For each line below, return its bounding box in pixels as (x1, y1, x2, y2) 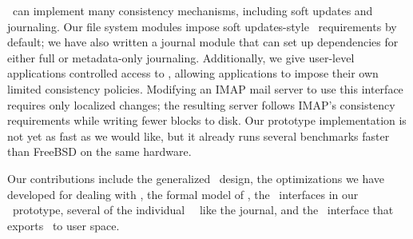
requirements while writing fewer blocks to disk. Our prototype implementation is (7, 112, 407, 129)
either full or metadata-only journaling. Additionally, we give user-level (7, 49, 355, 66)
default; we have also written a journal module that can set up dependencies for (7, 34, 399, 50)
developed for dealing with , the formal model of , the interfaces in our (7, 185, 359, 202)
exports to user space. (7, 217, 120, 233)
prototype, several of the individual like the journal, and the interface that (12, 201, 394, 218)
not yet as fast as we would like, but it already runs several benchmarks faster (7, 127, 390, 144)
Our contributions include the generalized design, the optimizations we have (7, 169, 385, 186)
